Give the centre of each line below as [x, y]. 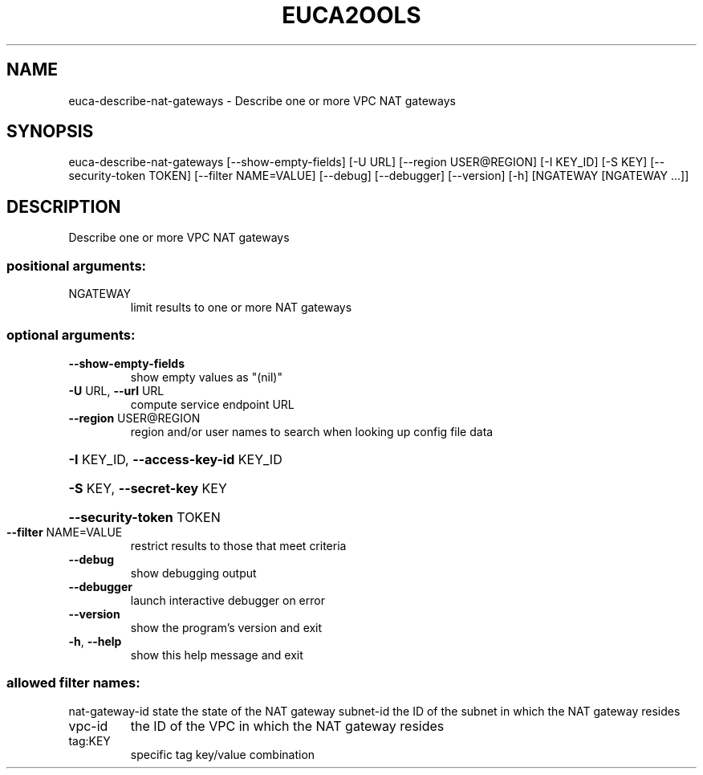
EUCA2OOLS [351, 15]
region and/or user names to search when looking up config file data [312, 431]
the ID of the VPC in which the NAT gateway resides [287, 726]
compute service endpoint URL [212, 404]
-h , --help [95, 641]
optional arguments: [71, 335]
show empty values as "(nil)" [206, 377]
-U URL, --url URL [116, 390]
